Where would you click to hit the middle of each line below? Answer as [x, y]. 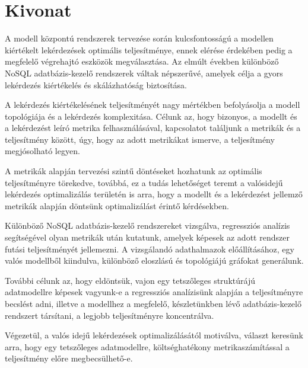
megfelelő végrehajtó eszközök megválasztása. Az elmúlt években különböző [142, 61]
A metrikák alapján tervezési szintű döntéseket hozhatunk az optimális [134, 171]
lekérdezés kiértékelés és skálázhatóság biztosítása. [96, 84]
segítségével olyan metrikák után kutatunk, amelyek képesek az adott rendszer [147, 237]
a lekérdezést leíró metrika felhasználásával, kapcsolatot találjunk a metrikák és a [153, 128]
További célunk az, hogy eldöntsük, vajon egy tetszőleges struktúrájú [130, 280]
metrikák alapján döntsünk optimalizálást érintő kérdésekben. [117, 205]
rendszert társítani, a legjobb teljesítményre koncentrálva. [109, 315]
